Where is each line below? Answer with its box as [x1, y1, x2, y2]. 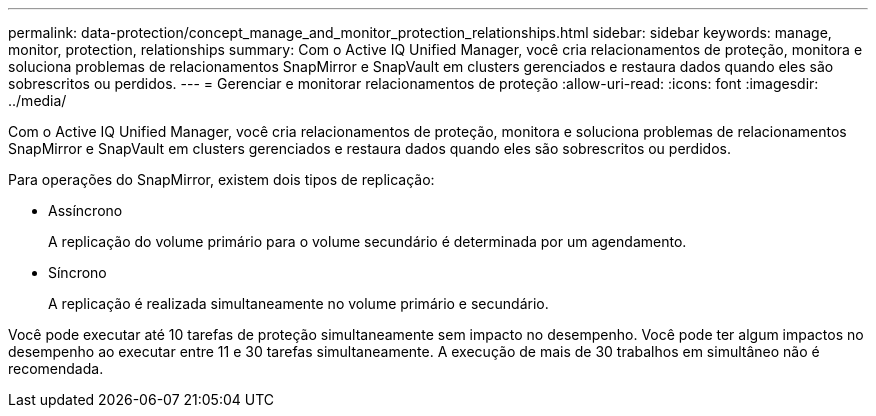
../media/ [8, 92, 67, 109]
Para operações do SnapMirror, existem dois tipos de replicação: [8, 171, 435, 188]
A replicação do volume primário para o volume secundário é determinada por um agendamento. [48, 233, 687, 250]
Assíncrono [48, 202, 123, 219]
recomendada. [8, 360, 104, 377]
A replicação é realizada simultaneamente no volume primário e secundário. [48, 295, 549, 312]
